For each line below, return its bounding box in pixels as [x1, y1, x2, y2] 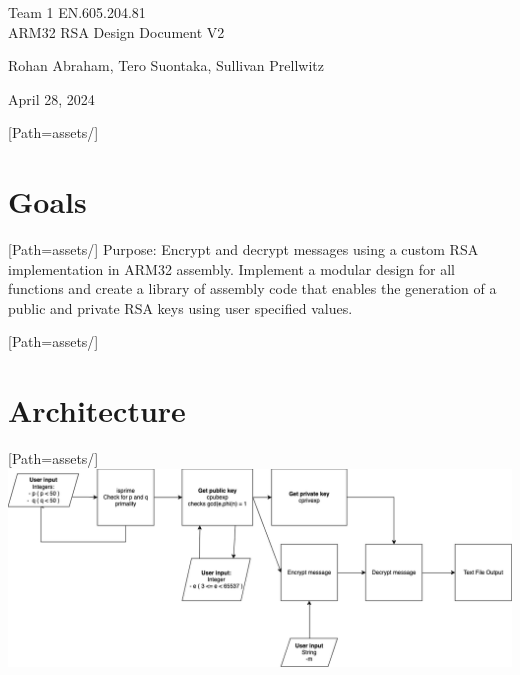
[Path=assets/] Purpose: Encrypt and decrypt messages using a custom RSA [8, 239, 479, 260]
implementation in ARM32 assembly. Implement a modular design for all [8, 258, 455, 279]
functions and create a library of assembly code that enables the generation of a [8, 278, 497, 299]
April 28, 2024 [8, 88, 95, 109]
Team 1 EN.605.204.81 [8, 2, 146, 22]
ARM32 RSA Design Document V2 [8, 21, 225, 42]
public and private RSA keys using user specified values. [8, 297, 353, 318]
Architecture [8, 390, 186, 431]
